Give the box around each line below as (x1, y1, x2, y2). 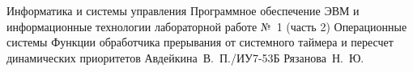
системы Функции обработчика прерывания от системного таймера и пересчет (6, 34, 394, 50)
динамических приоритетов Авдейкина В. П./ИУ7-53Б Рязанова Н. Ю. (6, 49, 364, 66)
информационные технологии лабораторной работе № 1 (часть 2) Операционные (6, 18, 407, 34)
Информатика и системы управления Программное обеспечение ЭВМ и (6, 2, 360, 18)
